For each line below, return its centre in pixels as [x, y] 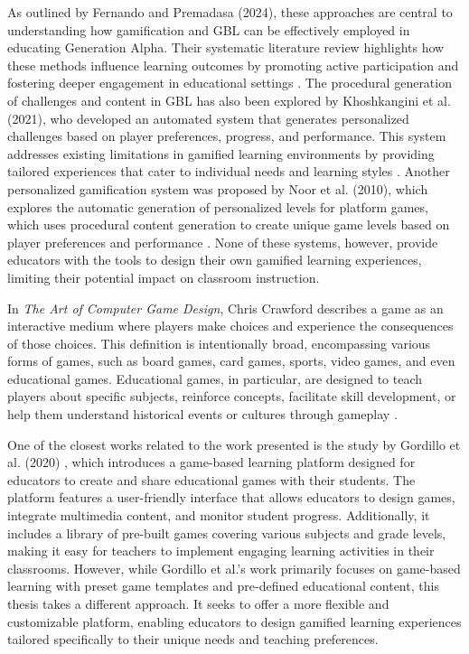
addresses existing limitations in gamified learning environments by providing [221, 153]
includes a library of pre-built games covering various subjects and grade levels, [227, 533]
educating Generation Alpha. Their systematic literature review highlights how [226, 47]
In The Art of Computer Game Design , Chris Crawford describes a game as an [225, 308]
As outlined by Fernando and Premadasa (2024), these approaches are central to [230, 12]
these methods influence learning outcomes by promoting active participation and [233, 65]
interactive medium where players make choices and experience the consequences [230, 326]
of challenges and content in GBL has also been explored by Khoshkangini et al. [229, 100]
